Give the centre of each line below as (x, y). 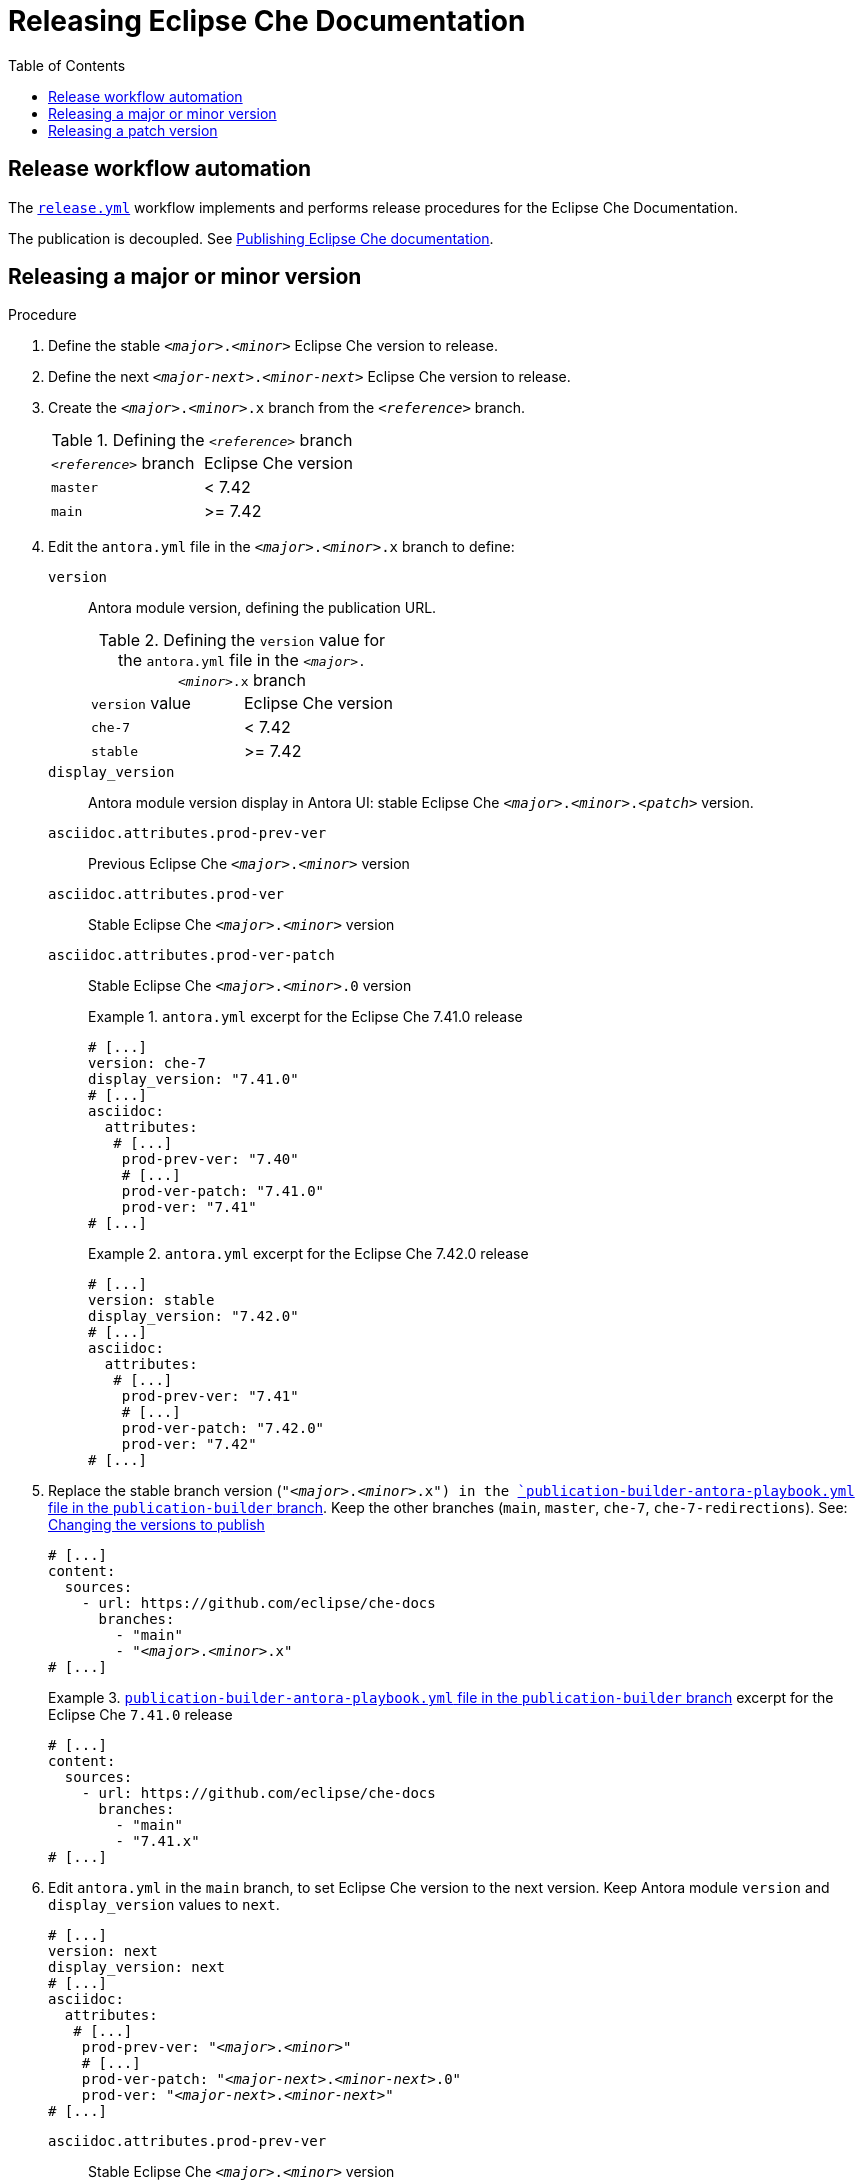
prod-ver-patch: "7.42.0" (223, 1428)
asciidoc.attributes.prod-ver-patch (191, 955)
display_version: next (137, 1967)
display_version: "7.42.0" (193, 1316)
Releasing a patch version (133, 130)
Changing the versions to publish (156, 1525)
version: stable (151, 1300)
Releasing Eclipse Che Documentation (267, 21)
